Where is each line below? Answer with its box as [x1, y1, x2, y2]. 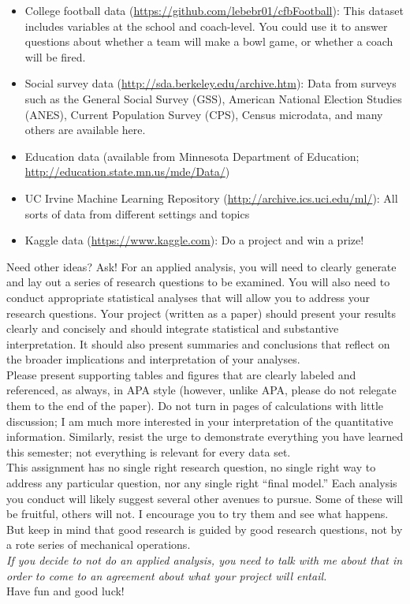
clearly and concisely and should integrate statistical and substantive [6, 320, 339, 337]
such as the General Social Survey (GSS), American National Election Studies [24, 90, 402, 106]
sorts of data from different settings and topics [24, 205, 250, 222]
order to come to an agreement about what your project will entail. [6, 567, 327, 583]
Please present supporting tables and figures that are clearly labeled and [6, 366, 356, 382]
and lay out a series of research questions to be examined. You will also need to [6, 274, 390, 290]
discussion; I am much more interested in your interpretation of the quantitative [6, 412, 393, 429]
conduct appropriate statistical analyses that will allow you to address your [6, 289, 371, 305]
